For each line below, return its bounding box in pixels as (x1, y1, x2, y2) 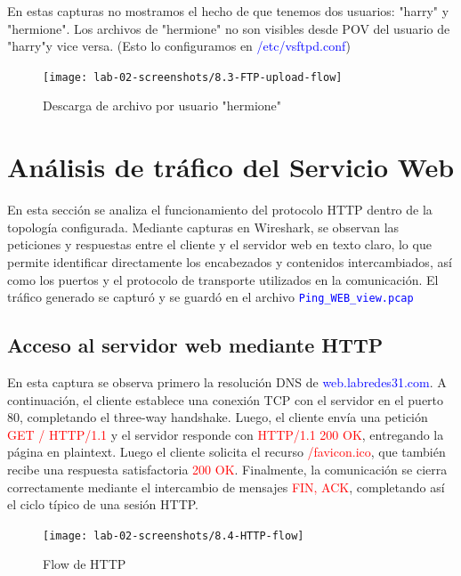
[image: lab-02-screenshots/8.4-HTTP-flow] (43, 529, 304, 542)
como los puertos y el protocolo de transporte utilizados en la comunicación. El (7, 270, 439, 288)
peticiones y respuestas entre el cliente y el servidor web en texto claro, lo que (7, 235, 432, 254)
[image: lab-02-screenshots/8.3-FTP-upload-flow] (43, 70, 343, 84)
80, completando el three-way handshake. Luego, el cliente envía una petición (7, 408, 428, 426)
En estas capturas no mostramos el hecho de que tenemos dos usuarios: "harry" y (7, 2, 449, 20)
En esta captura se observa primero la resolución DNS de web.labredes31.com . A (7, 372, 447, 391)
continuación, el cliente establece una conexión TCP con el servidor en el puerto (7, 390, 444, 409)
